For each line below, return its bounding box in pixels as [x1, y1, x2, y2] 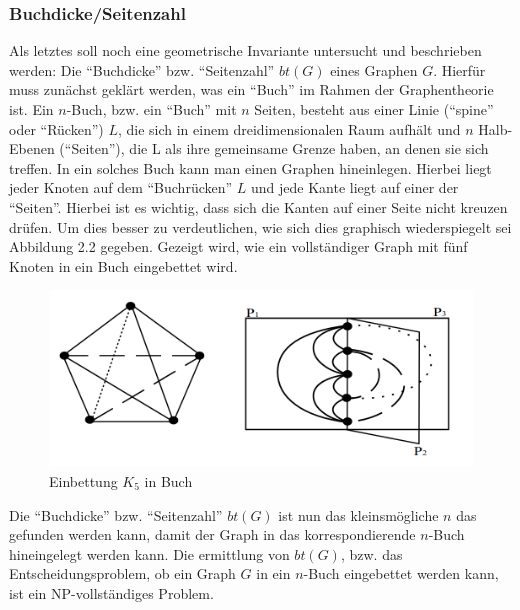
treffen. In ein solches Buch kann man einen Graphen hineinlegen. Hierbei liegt [9, 157, 492, 178]
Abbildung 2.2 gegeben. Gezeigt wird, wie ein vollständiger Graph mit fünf [9, 236, 468, 257]
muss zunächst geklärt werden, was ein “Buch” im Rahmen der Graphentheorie [9, 79, 494, 100]
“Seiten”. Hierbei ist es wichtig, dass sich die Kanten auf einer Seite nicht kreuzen [9, 196, 508, 217]
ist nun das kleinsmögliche [278, 504, 439, 525]
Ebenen [9, 138, 55, 159]
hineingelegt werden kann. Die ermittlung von [9, 543, 290, 564]
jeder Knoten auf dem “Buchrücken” [9, 177, 233, 198]
